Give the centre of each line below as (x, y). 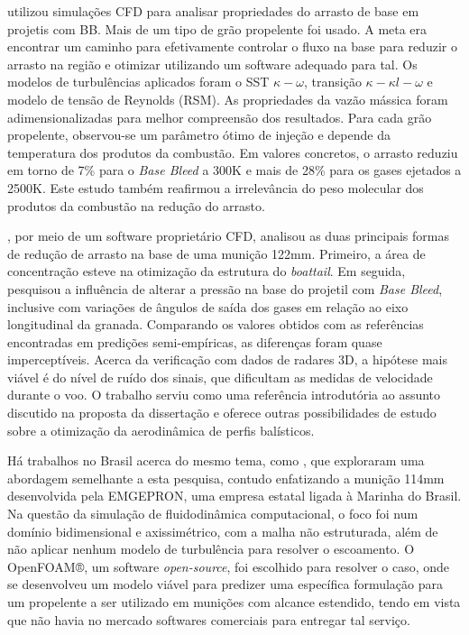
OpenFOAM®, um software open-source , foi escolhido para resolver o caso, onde (228, 566)
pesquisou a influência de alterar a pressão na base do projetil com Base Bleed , (225, 288)
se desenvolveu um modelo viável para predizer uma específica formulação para (225, 584)
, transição (333, 82)
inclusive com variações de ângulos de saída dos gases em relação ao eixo (208, 306)
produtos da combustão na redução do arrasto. (136, 205)
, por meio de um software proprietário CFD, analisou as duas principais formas (228, 236)
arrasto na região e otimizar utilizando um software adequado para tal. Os (212, 64)
